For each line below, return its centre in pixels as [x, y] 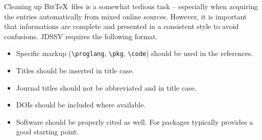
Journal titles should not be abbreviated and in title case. [106, 87]
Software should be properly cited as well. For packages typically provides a [135, 121]
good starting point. [47, 132]
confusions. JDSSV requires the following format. [81, 36]
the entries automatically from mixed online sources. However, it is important [126, 16]
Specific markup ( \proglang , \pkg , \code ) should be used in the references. [135, 53]
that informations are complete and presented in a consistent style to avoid [122, 26]
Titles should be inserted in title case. [75, 71]
